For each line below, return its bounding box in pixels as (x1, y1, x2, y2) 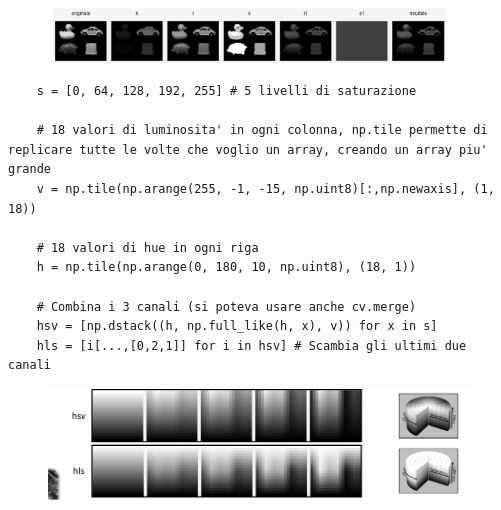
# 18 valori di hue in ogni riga (36, 240, 259, 255)
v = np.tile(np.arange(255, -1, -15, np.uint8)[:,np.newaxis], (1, (36, 182, 495, 197)
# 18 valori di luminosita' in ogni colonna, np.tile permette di (36, 123, 488, 138)
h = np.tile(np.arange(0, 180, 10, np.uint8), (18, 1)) (36, 260, 417, 275)
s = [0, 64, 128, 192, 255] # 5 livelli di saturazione (36, 84, 417, 99)
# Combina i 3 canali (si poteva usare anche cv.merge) (36, 299, 417, 314)
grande (8, 162, 51, 177)
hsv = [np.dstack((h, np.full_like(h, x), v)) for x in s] (36, 319, 438, 334)
